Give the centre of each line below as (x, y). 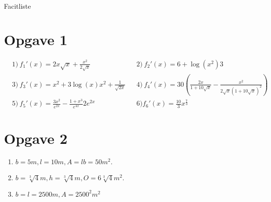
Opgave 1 (36, 39)
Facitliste (18, 6)
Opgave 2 (36, 138)
